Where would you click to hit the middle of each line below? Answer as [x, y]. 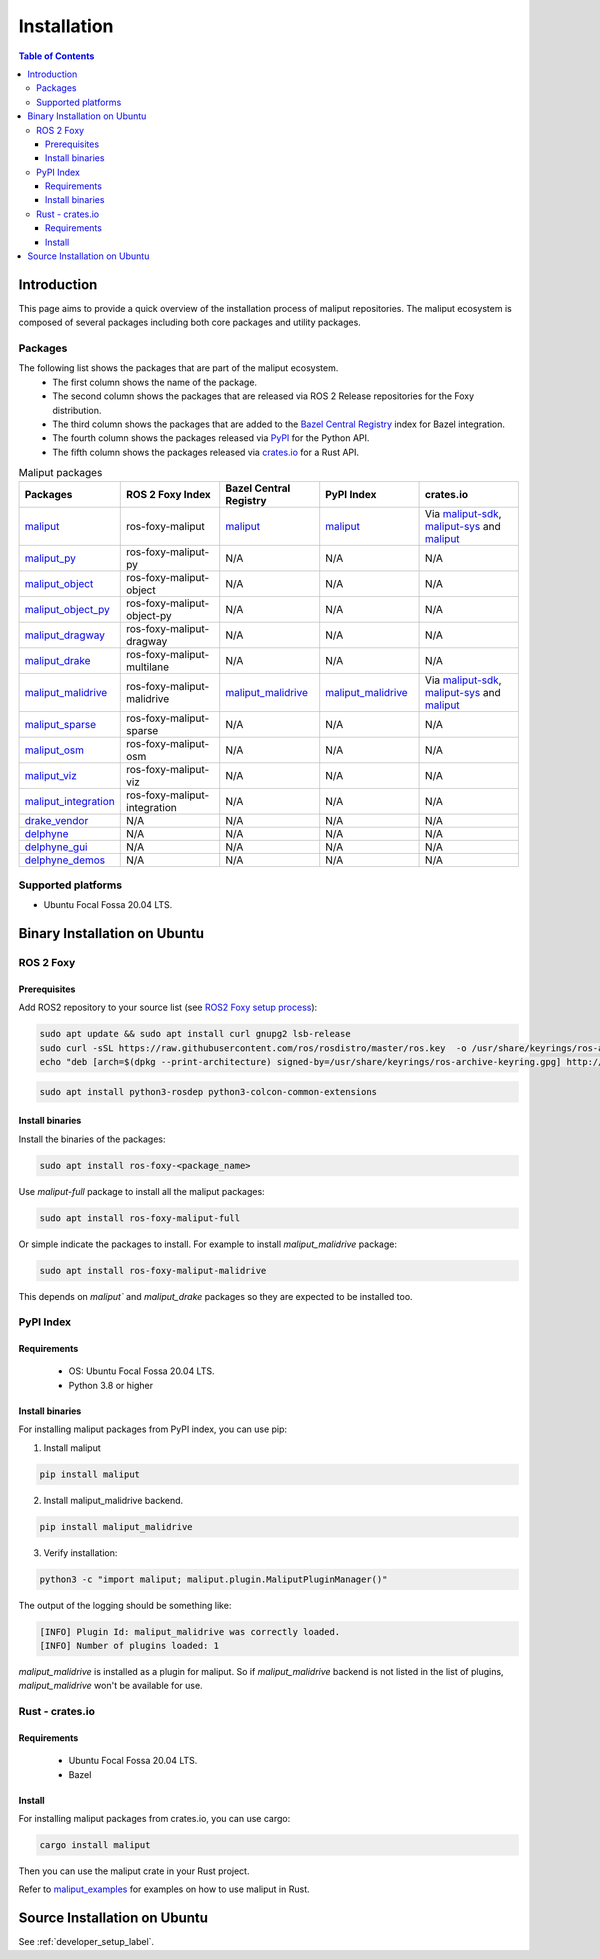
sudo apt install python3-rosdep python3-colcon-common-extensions [208, 1091]
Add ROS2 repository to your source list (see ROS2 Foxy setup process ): [168, 1007]
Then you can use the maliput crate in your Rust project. [134, 1871]
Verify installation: [80, 1552]
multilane [148, 667]
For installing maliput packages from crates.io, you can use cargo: [154, 1819]
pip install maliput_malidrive [116, 1526]
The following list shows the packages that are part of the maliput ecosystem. [178, 368]
